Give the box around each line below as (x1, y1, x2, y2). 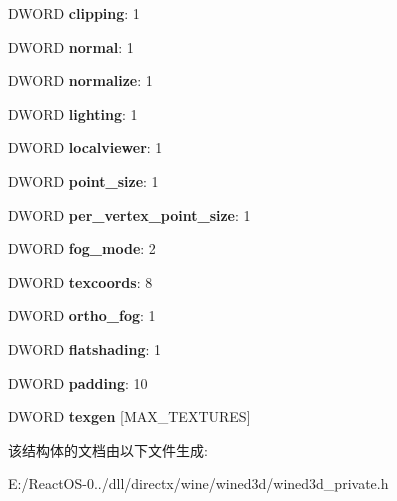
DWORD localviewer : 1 (8, 137, 163, 158)
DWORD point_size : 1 (8, 170, 159, 191)
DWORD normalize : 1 (8, 70, 153, 91)
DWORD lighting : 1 (8, 103, 138, 124)
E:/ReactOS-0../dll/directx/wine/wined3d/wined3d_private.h (8, 473, 389, 494)
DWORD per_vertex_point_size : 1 (8, 204, 251, 225)
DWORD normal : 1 (8, 36, 134, 57)
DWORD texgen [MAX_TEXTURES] (8, 406, 251, 427)
